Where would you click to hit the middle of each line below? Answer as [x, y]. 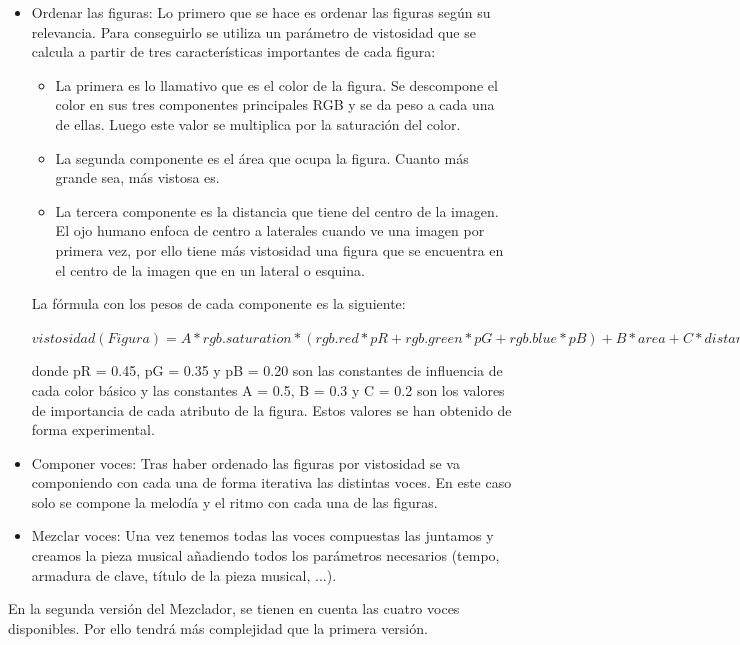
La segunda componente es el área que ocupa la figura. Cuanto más [262, 157]
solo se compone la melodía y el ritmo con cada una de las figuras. [234, 501]
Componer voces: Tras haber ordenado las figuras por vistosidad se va [245, 462]
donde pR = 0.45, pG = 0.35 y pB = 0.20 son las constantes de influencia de [267, 370]
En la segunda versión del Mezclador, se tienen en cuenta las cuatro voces [234, 608]
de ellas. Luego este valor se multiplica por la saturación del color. [258, 123]
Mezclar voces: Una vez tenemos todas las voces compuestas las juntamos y [262, 535]
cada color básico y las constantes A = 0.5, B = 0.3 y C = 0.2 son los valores [268, 389]
